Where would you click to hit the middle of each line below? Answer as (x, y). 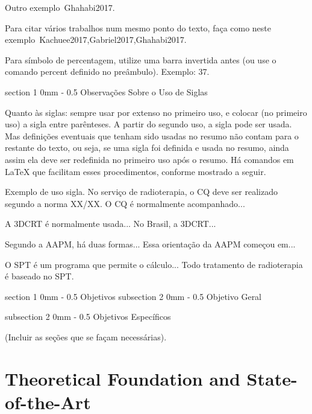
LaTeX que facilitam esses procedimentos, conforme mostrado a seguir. (136, 171)
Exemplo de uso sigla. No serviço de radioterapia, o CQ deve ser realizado (141, 192)
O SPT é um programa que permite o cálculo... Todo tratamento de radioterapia (154, 264)
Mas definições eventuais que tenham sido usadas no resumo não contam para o (152, 135)
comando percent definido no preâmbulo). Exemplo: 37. (107, 72)
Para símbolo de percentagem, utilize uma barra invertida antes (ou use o (141, 59)
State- (272, 378)
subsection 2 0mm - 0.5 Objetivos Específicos (88, 317)
